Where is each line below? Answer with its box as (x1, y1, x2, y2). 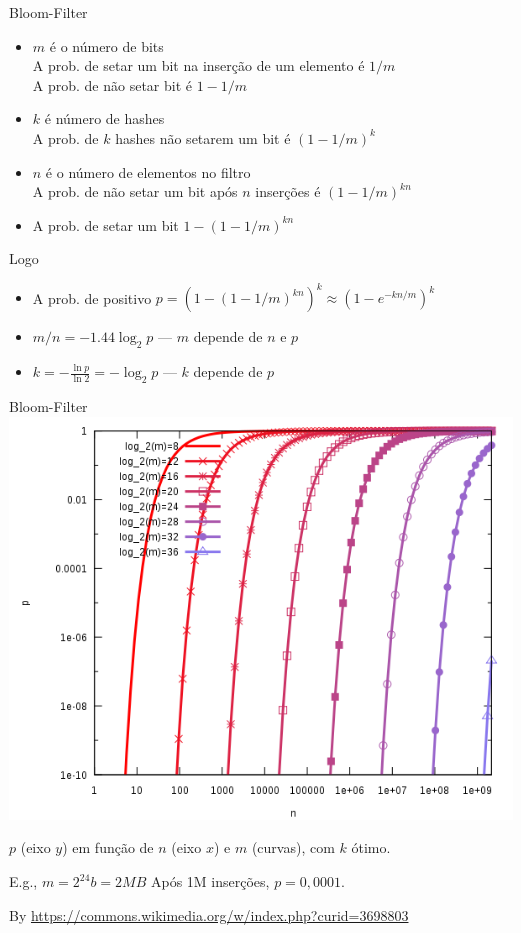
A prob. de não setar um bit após (32, 181, 238, 202)
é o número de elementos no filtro (45, 161, 251, 182)
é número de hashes (44, 108, 165, 129)
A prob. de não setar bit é (32, 74, 193, 95)
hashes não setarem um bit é (115, 127, 291, 148)
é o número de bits (49, 35, 164, 56)
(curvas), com (251, 837, 335, 858)
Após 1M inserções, (150, 871, 270, 891)
